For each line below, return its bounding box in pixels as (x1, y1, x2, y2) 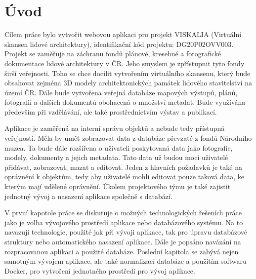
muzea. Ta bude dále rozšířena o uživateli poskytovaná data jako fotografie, (4, 142, 233, 153)
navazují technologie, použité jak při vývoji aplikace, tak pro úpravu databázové (4, 227, 247, 237)
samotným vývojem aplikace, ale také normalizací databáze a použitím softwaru (4, 256, 247, 266)
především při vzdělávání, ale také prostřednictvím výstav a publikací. (4, 106, 217, 117)
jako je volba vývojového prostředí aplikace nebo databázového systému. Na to (4, 217, 243, 227)
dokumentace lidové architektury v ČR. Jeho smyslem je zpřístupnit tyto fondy (4, 58, 245, 68)
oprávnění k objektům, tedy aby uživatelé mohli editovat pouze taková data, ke (4, 171, 244, 182)
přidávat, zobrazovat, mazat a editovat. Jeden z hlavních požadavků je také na (4, 161, 242, 172)
